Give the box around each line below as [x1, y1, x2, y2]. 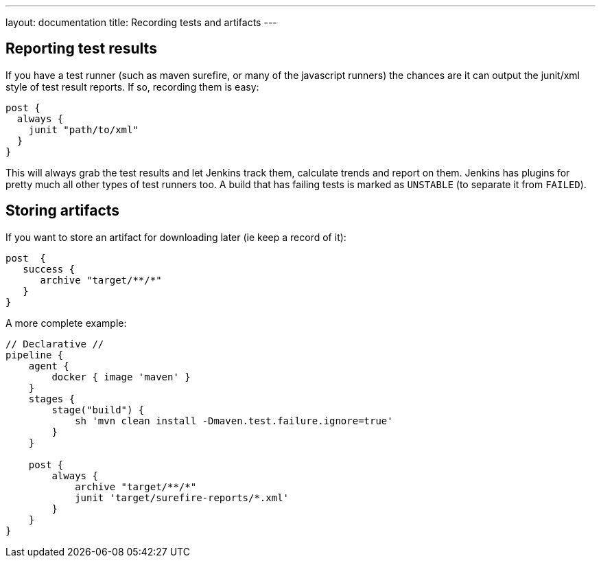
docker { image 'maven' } [51, 371, 191, 382]
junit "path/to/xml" [28, 124, 139, 135]
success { [23, 263, 75, 275]
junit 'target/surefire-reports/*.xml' [75, 492, 290, 503]
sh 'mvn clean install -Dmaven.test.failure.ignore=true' [75, 415, 393, 426]
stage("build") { [51, 404, 145, 415]
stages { [28, 393, 75, 404]
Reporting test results [5, 40, 157, 58]
